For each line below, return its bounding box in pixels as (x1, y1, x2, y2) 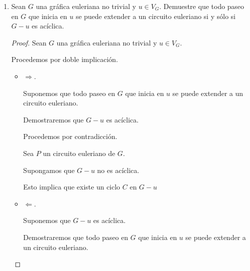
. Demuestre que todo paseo (159, 1, 245, 11)
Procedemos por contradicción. (23, 131, 117, 141)
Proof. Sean (11, 37, 47, 47)
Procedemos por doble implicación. (11, 54, 118, 64)
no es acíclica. (97, 164, 139, 175)
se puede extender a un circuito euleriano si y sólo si (75, 10, 236, 21)
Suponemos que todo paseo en (23, 87, 115, 98)
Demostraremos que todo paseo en (23, 231, 128, 242)
